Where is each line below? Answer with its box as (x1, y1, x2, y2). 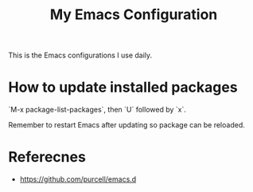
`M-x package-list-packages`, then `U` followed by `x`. (8, 105, 187, 115)
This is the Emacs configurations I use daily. (8, 50, 153, 61)
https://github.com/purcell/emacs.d (19, 174, 137, 184)
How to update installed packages (8, 78, 238, 96)
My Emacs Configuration (49, 6, 218, 24)
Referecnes (8, 148, 86, 167)
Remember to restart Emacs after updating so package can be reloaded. (8, 120, 245, 130)
